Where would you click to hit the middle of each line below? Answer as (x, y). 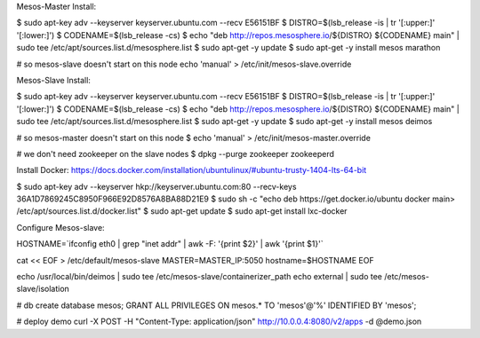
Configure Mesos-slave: (61, 227)
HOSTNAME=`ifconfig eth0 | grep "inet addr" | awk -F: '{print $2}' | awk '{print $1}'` (170, 244)
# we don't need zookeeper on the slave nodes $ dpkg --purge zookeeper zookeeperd (176, 153)
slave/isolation (43, 289)
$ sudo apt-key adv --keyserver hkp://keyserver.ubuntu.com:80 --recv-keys (156, 186)
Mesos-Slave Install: (53, 80)
